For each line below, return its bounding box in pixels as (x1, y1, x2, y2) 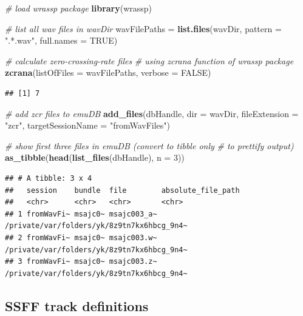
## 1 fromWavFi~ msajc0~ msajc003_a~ (5, 209, 157, 218)
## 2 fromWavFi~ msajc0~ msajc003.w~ (5, 233, 157, 242)
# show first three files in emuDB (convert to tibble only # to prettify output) (5, 139, 294, 152)
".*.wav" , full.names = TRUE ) (5, 34, 118, 47)
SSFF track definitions (5, 296, 149, 315)
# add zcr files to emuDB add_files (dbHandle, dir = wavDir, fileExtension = (5, 107, 299, 119)
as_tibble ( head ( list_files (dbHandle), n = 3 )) (5, 151, 185, 164)
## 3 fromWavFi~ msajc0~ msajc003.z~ (5, 257, 157, 266)
